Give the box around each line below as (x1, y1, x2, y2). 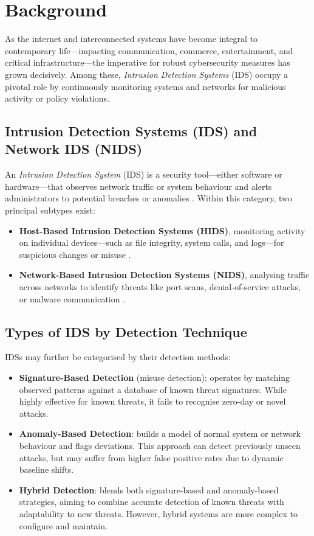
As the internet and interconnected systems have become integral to (5, 32, 258, 45)
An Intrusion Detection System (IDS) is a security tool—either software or (5, 168, 282, 181)
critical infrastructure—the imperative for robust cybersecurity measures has (5, 56, 290, 69)
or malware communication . (19, 292, 126, 305)
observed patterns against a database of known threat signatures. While (19, 383, 287, 395)
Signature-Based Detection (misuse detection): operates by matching (19, 371, 290, 384)
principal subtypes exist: (5, 204, 95, 217)
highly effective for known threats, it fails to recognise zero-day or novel (19, 395, 286, 408)
